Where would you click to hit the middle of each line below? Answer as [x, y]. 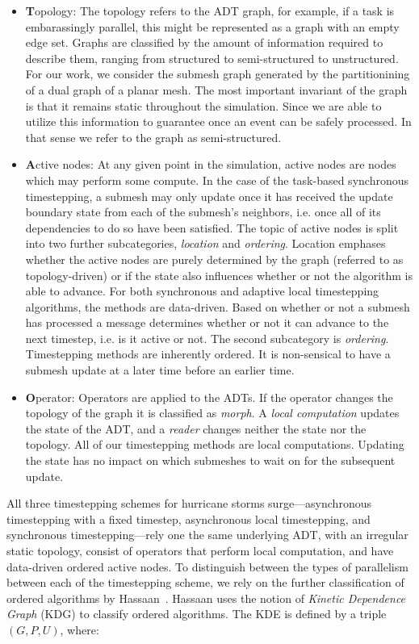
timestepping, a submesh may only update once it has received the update [209, 196]
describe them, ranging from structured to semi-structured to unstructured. [212, 58]
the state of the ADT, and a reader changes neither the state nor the [196, 428]
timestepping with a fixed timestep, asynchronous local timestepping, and [189, 519]
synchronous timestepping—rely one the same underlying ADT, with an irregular [207, 535]
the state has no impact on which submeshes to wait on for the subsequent [210, 460]
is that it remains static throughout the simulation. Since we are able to [203, 105]
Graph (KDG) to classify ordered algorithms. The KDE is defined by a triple [197, 614]
